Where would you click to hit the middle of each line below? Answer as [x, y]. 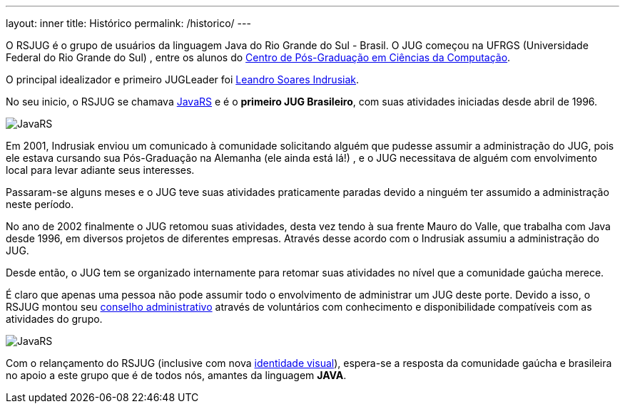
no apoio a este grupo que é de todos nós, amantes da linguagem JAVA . [176, 375]
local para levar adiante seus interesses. [100, 170]
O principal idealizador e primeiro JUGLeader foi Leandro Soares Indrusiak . [182, 79]
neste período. [40, 204]
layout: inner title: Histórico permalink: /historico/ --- [128, 23]
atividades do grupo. [54, 319]
